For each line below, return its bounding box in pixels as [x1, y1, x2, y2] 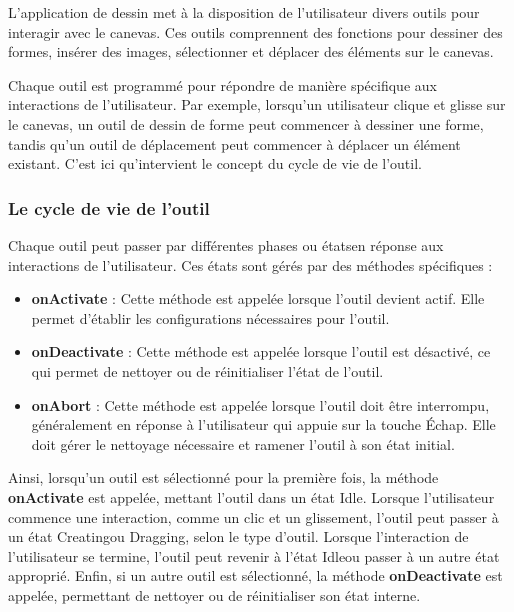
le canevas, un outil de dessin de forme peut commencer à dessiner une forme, [8, 113, 484, 134]
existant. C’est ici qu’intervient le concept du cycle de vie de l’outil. [8, 153, 422, 174]
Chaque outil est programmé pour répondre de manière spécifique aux [8, 74, 437, 95]
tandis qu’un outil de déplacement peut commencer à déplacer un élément [8, 133, 461, 154]
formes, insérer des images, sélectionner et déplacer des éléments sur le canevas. [8, 41, 494, 62]
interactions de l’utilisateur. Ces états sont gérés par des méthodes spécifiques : [8, 254, 493, 275]
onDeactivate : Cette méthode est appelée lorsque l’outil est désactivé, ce [31, 341, 491, 362]
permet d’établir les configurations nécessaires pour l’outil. [31, 307, 390, 328]
